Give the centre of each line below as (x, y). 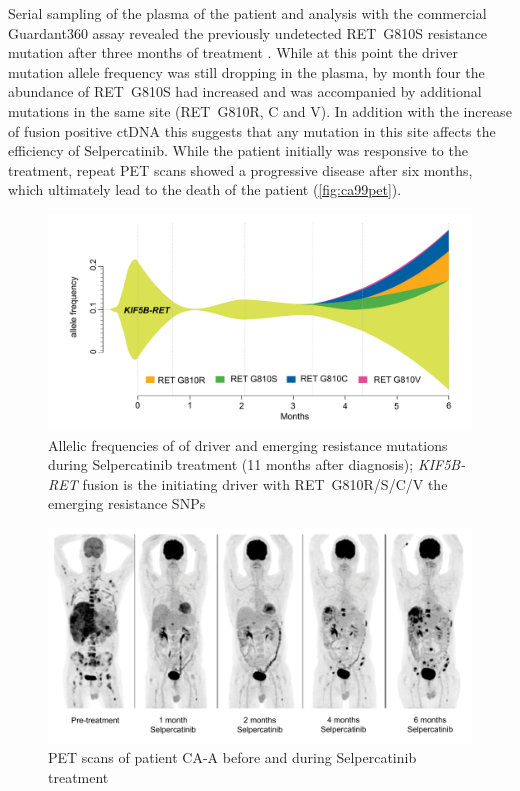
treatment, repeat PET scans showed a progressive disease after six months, (240, 169)
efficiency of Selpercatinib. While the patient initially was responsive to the (238, 150)
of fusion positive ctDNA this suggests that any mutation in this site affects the (252, 130)
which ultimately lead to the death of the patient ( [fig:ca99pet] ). (205, 189)
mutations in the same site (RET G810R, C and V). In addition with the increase (260, 110)
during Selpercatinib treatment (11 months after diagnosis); (231, 464)
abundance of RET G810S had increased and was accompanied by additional (245, 91)
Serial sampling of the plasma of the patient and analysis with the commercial (247, 13)
